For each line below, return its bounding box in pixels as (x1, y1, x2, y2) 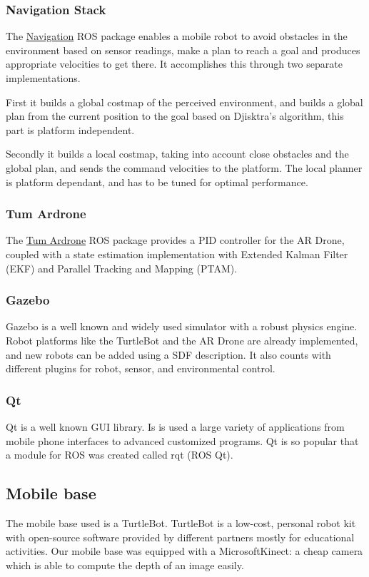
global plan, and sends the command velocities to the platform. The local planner (6, 160, 363, 175)
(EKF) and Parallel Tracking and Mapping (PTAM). (6, 260, 238, 275)
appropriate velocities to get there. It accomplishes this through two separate (6, 56, 343, 71)
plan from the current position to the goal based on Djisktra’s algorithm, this (6, 108, 344, 123)
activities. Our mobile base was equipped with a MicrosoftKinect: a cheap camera (6, 543, 363, 558)
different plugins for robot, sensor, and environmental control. (6, 361, 276, 376)
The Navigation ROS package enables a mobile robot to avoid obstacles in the (6, 29, 348, 44)
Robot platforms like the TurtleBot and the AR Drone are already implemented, (6, 332, 358, 347)
